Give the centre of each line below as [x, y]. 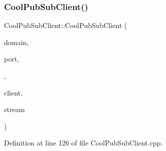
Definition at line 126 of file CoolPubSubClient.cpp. [84, 143]
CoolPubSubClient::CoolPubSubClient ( [66, 25]
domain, [17, 42]
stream [15, 109]
